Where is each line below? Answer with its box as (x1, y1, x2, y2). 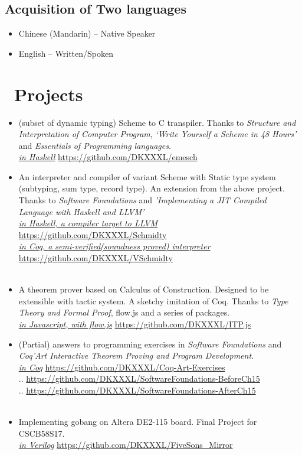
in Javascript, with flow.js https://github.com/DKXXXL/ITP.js (18, 318, 251, 330)
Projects (14, 82, 83, 106)
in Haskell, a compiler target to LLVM (18, 217, 158, 229)
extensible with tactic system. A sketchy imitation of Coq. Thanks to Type (18, 294, 288, 307)
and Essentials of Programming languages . (18, 139, 171, 151)
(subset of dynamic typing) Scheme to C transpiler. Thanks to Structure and (18, 116, 296, 128)
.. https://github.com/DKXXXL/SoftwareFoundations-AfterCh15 (18, 383, 256, 396)
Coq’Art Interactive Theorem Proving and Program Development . (18, 349, 254, 362)
